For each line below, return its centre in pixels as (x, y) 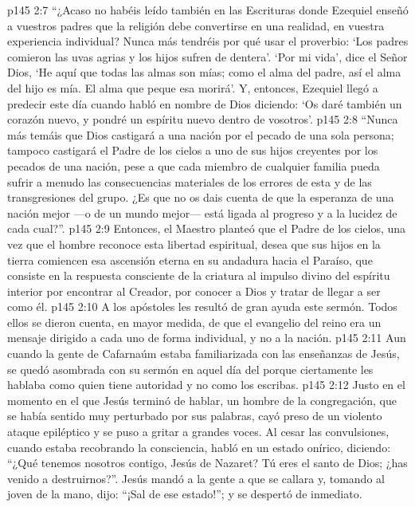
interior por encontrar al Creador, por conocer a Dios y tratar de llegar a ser (194, 291)
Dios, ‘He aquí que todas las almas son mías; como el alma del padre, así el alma (204, 72)
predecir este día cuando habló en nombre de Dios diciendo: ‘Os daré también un (205, 103)
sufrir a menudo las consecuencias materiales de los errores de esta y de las (190, 181)
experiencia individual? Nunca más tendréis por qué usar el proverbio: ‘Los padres (208, 41)
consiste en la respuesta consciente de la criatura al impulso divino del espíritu (199, 275)
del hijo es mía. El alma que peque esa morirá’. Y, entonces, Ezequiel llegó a (193, 87)
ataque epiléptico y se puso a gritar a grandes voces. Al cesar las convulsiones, (198, 432)
